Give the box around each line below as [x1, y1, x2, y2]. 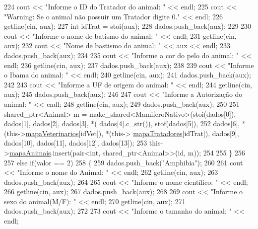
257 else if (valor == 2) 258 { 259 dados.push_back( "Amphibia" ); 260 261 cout [4, 157, 243, 167]
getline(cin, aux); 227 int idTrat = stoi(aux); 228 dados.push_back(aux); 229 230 [4, 21, 252, 31]
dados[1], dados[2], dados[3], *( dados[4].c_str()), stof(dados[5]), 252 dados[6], [4, 118, 240, 129]
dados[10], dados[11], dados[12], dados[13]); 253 [4, 138, 147, 148]
